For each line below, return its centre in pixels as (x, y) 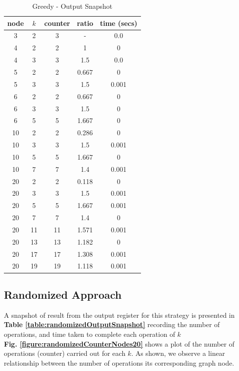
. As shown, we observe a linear (178, 353)
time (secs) (119, 23)
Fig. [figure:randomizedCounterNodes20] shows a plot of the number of (119, 343)
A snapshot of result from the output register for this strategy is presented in (119, 315)
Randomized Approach (63, 294)
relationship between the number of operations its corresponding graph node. (119, 362)
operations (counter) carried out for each (65, 353)
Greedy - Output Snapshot (72, 6)
